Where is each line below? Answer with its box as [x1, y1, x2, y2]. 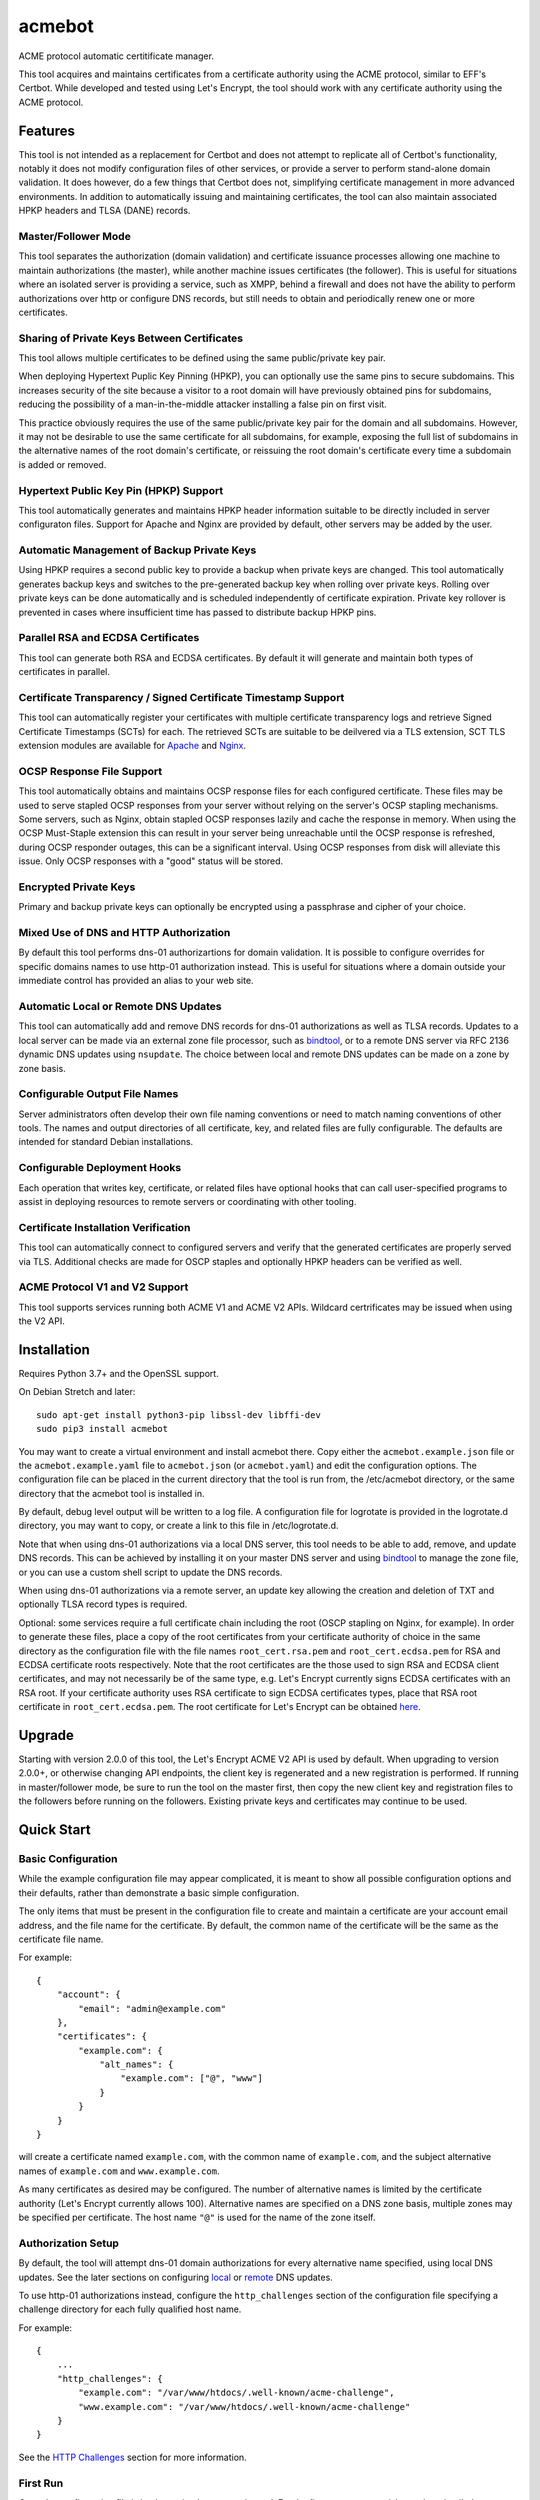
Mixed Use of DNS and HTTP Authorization [18, 926, 231, 940]
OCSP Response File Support [18, 764, 163, 778]
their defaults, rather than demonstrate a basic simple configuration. [18, 1886, 300, 1899]
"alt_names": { [99, 2059, 174, 2070]
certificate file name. [18, 1933, 104, 1945]
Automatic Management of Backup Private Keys [18, 543, 257, 557]
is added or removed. [18, 458, 107, 470]
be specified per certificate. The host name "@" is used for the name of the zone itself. [18, 2211, 376, 2223]
